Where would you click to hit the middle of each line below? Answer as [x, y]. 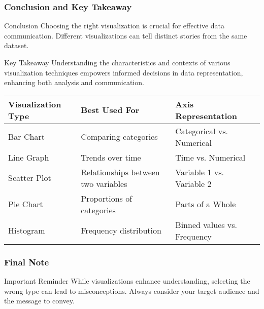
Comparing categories [119, 137]
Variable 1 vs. [200, 172]
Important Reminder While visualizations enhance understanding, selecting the [127, 281]
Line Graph [29, 157]
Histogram [27, 230]
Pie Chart [26, 204]
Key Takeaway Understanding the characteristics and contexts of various [117, 62]
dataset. [16, 45]
